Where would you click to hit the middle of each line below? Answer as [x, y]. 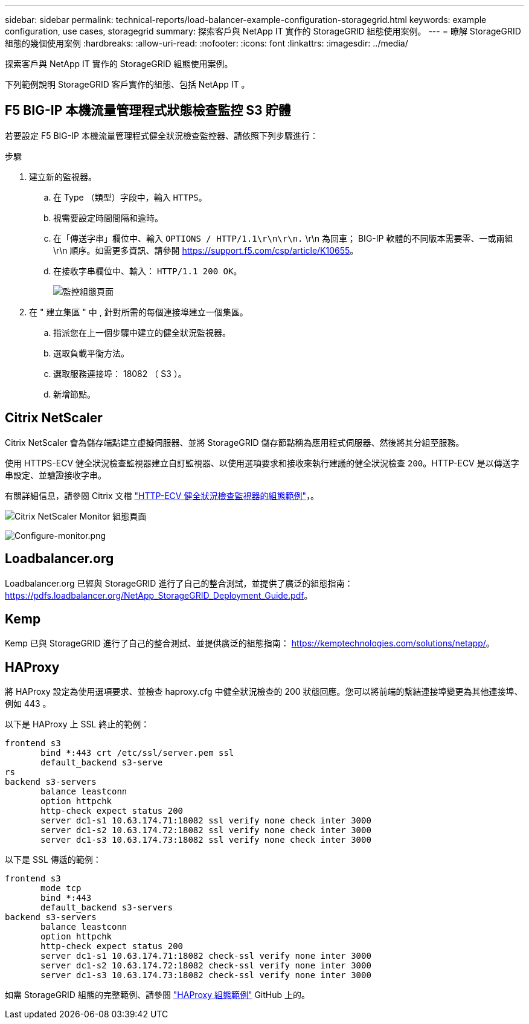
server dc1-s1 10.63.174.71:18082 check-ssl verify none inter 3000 [206, 956]
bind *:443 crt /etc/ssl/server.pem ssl [137, 753]
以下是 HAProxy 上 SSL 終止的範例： [77, 724]
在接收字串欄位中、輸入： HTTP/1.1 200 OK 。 [148, 271]
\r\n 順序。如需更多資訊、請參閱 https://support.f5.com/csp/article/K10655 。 [206, 250]
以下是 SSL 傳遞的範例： [53, 860]
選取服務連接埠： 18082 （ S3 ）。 [120, 373]
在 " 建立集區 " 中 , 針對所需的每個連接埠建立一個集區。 [139, 312]
